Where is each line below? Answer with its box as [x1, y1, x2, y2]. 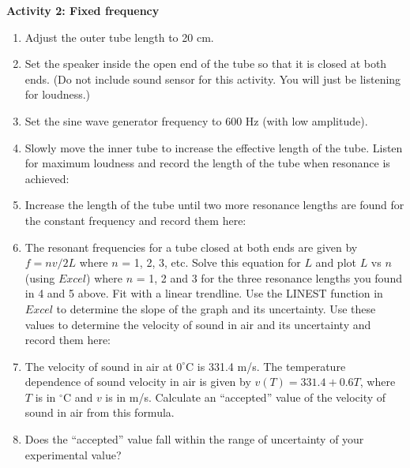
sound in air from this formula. [24, 404, 175, 421]
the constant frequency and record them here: [24, 212, 246, 228]
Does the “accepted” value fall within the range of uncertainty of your [24, 431, 364, 447]
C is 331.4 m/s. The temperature [186, 358, 346, 374]
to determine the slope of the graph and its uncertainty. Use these [56, 300, 376, 316]
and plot [315, 254, 356, 271]
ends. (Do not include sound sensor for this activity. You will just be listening [24, 70, 401, 87]
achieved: [24, 170, 70, 186]
